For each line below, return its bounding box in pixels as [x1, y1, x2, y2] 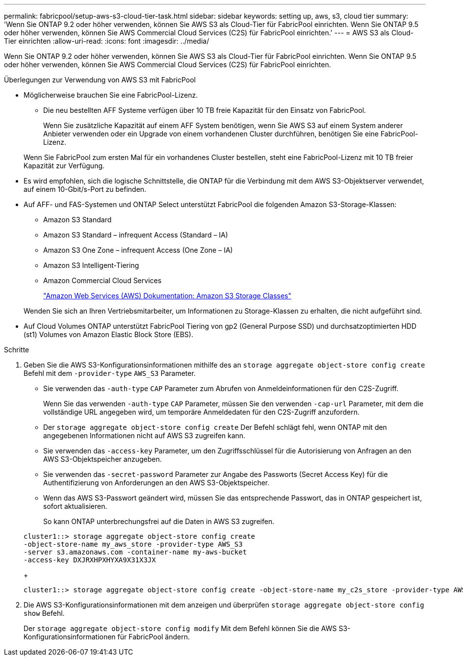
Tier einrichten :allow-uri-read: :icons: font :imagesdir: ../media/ [4, 37, 209, 45]
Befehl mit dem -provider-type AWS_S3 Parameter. [24, 369, 196, 377]
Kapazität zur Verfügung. [24, 161, 105, 170]
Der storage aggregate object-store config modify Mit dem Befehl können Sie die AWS [24, 624, 337, 633]
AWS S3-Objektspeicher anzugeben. [43, 455, 162, 463]
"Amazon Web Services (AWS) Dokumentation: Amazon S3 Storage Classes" [43, 291, 291, 300]
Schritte [4, 345, 29, 354]
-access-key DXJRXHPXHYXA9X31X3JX [24, 556, 156, 564]
